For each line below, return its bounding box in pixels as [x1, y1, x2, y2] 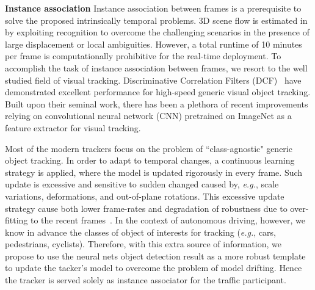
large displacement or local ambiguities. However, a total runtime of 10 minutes [5, 37, 302, 50]
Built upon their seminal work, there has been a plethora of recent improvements [5, 97, 308, 110]
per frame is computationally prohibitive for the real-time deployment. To [5, 49, 281, 62]
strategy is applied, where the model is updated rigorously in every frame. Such [5, 165, 303, 178]
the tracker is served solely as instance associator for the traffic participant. [5, 274, 286, 286]
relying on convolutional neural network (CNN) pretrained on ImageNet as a [5, 109, 292, 122]
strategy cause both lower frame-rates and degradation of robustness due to [5, 201, 288, 214]
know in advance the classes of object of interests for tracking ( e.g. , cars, [5, 225, 277, 238]
